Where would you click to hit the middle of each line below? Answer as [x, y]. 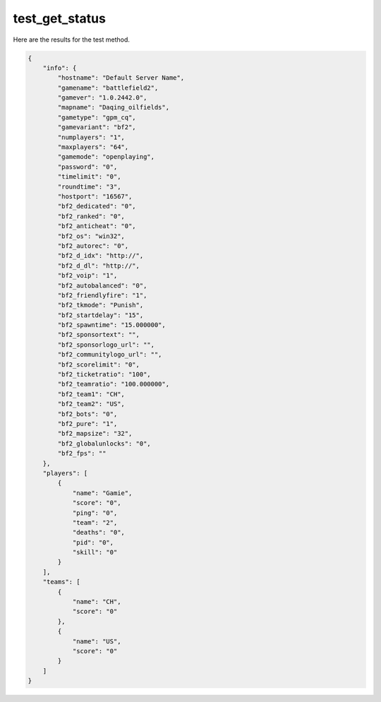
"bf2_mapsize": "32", [95, 434]
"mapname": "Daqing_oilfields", [113, 107]
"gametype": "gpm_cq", [97, 117]
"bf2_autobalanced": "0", [102, 285]
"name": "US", [97, 641]
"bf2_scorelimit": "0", [99, 364]
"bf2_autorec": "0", [93, 246]
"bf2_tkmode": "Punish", [101, 305]
